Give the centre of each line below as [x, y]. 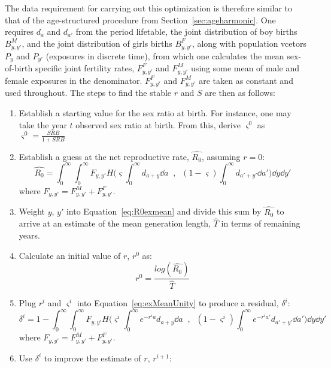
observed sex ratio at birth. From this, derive [158, 124]
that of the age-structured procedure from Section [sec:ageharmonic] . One [140, 19]
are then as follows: [240, 93]
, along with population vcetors [249, 43]
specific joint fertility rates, [85, 67]
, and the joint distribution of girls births [97, 43]
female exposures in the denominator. [74, 80]
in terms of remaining [261, 223]
